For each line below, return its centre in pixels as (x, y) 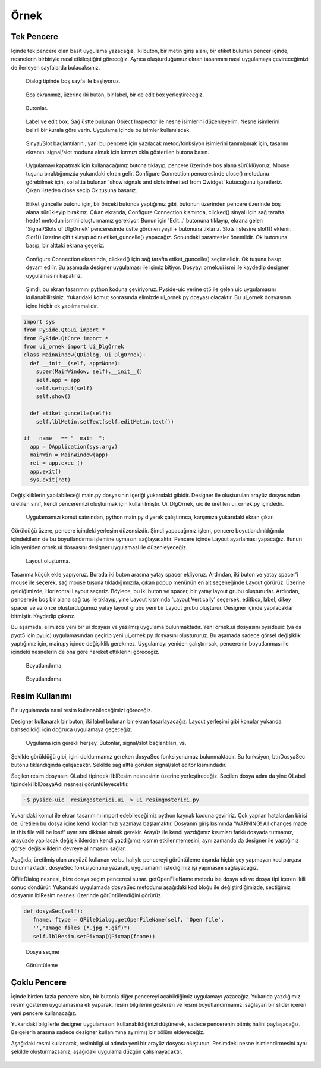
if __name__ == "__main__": (64, 438)
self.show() (53, 397)
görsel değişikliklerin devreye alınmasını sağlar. (69, 848)
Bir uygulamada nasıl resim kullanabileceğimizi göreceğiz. (82, 710)
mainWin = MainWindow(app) (69, 455)
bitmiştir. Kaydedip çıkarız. (43, 616)
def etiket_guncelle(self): (71, 413)
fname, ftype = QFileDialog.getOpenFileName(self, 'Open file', (129, 920)
